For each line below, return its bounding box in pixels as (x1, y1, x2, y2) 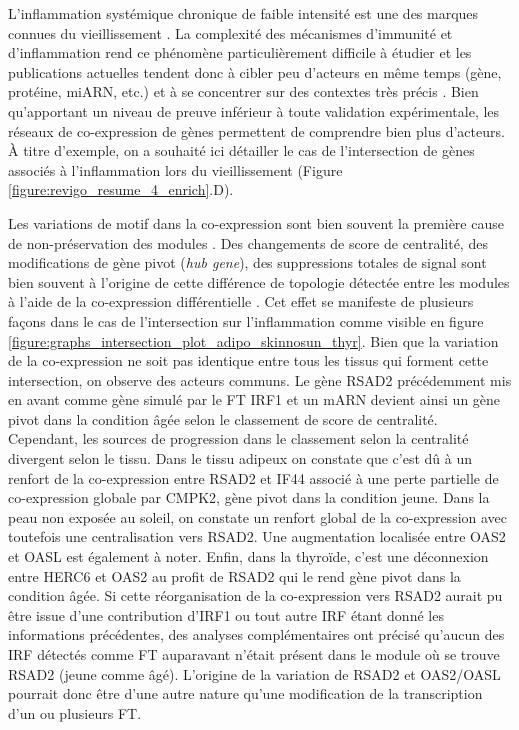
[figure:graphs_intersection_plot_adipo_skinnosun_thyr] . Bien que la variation (8, 330, 499, 351)
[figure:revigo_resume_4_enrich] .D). (8, 179, 234, 200)
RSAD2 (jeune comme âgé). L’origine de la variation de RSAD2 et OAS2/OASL (8, 663, 501, 684)
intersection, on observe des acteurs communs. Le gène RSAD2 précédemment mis (8, 369, 512, 390)
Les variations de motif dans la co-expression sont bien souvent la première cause (8, 212, 504, 233)
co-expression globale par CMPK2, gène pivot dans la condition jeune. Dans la (8, 487, 490, 508)
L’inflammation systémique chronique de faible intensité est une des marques (8, 3, 479, 23)
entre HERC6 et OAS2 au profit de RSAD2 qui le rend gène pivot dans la (8, 565, 461, 586)
